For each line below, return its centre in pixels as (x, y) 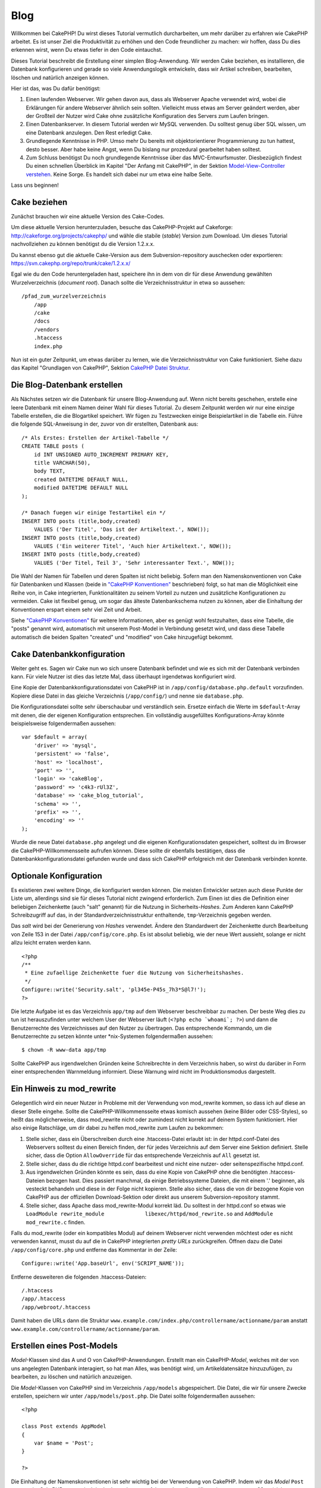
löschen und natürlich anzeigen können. (60, 77)
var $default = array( (55, 737)
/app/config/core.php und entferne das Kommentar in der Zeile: (94, 1249)
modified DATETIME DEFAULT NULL (81, 488)
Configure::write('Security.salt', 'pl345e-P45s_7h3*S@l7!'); (114, 990)
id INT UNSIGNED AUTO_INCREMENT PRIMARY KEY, (101, 454)
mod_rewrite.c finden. (56, 1222)
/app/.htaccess (44, 1299)
